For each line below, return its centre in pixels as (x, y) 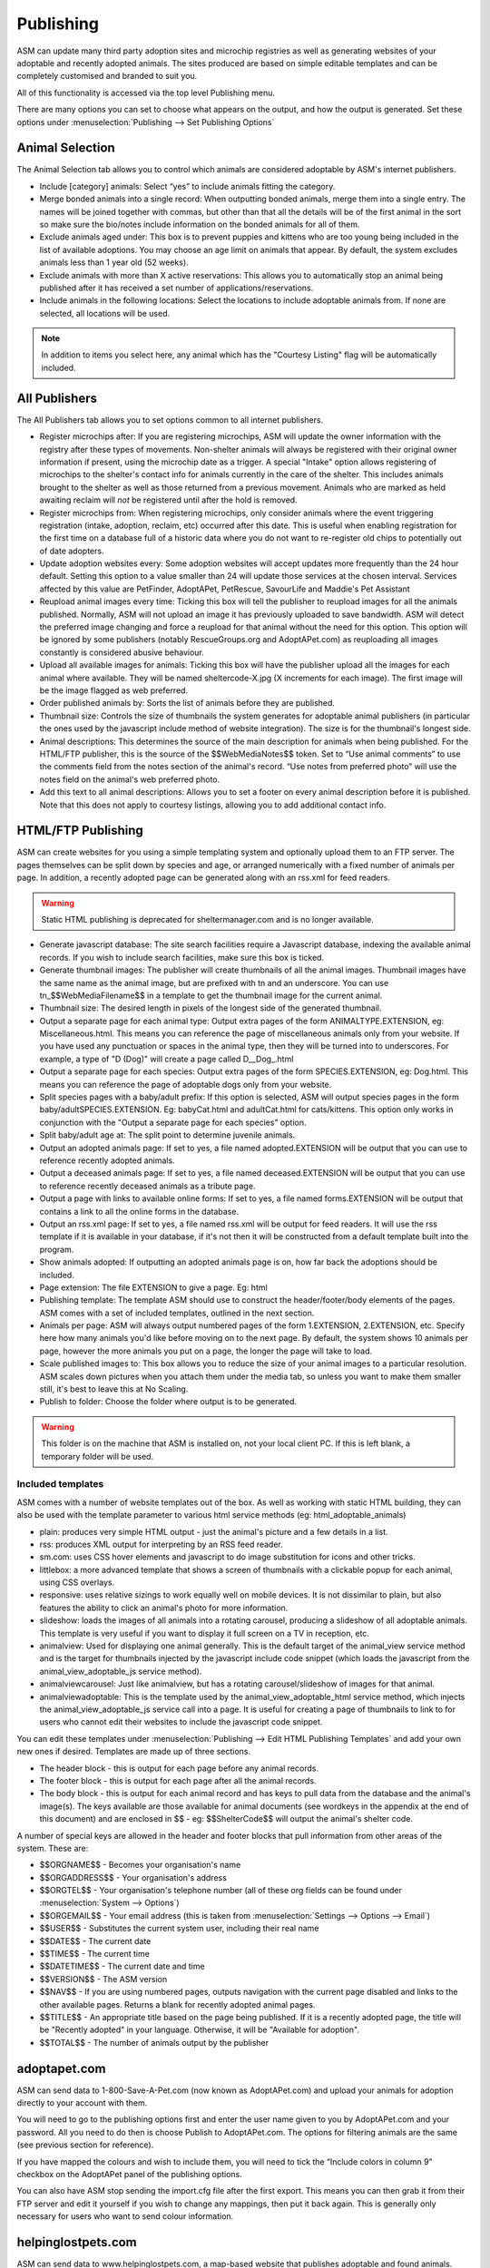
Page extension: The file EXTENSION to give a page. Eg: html (153, 1287)
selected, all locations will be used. (105, 313)
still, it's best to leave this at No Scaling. (114, 1389)
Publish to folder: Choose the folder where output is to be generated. (168, 1402)
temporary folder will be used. (98, 1456)
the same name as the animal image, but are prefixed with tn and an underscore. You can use (214, 982)
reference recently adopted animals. (108, 1160)
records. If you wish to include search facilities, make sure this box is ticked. (182, 957)
